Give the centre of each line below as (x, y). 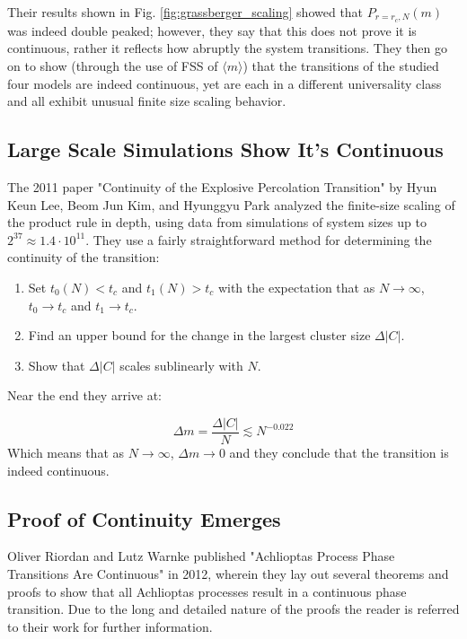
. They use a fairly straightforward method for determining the (259, 239)
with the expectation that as (296, 287)
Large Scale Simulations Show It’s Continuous (225, 149)
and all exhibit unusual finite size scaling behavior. (147, 101)
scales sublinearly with (181, 365)
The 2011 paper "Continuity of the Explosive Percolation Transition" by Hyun (222, 187)
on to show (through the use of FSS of (113, 66)
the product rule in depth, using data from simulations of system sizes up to (217, 222)
